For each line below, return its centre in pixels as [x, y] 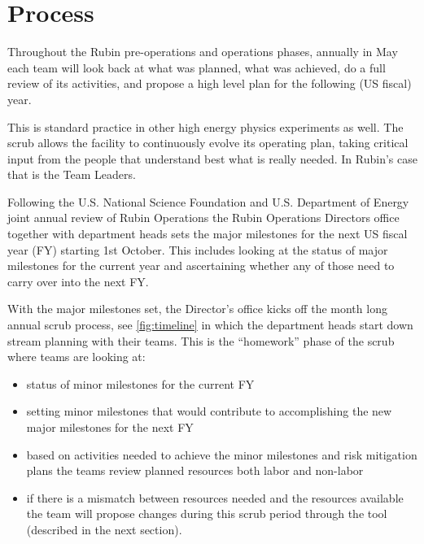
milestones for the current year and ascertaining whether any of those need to [201, 265]
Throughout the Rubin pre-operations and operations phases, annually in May [203, 52]
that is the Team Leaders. [72, 174]
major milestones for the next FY [110, 427]
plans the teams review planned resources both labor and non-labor [195, 470]
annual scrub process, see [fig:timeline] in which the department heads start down [210, 325]
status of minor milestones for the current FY [140, 383]
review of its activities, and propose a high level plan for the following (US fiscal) [210, 83]
